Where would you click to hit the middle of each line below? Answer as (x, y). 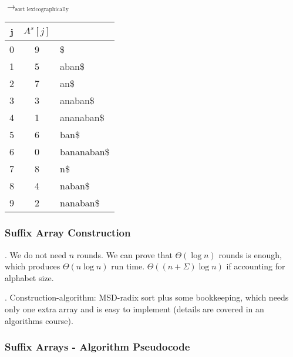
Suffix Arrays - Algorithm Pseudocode (97, 347)
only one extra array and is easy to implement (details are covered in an (134, 309)
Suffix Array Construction (68, 233)
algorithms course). (39, 320)
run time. (128, 266)
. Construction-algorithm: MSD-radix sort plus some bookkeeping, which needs (147, 297)
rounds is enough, (250, 254)
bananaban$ (85, 152)
